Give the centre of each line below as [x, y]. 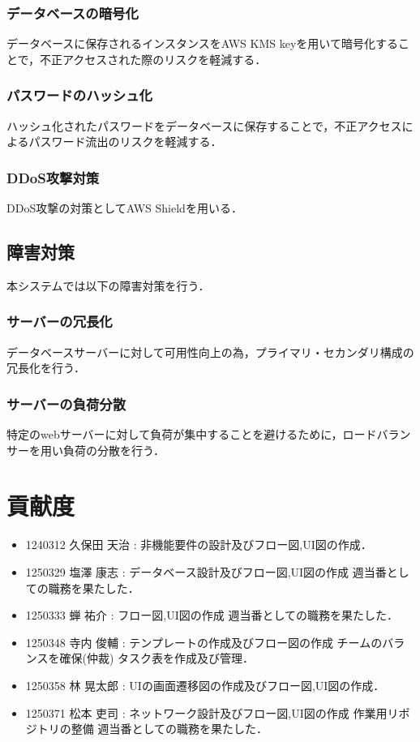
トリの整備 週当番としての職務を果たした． [152, 729]
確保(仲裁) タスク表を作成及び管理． [157, 658]
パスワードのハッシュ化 [79, 95]
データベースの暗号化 [73, 13]
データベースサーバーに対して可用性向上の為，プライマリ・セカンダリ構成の [210, 352]
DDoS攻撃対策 [53, 177]
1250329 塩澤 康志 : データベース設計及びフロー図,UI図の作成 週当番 [206, 571]
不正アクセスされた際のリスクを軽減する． [153, 59]
